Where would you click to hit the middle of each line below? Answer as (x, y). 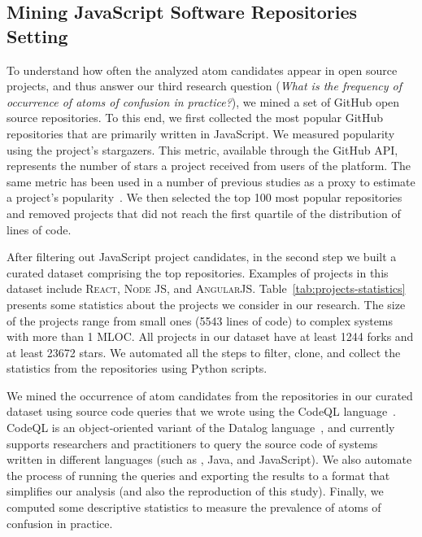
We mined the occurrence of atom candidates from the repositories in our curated (210, 395)
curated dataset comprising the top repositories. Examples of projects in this (198, 272)
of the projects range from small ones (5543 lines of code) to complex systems (200, 320)
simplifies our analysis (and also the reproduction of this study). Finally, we (195, 491)
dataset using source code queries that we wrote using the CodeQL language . (202, 411)
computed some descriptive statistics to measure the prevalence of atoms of (194, 507)
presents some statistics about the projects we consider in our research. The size (206, 304)
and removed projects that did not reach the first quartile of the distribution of (204, 213)
